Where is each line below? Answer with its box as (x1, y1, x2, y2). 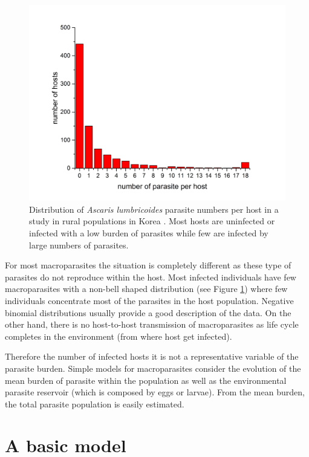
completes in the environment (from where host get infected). (5, 329, 232, 342)
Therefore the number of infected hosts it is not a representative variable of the (5, 350, 299, 363)
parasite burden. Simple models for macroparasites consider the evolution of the (5, 361, 301, 374)
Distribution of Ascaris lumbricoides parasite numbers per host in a (29, 203, 279, 215)
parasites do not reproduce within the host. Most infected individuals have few (5, 270, 296, 283)
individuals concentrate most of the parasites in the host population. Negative (5, 294, 294, 306)
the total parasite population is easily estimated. (5, 397, 184, 410)
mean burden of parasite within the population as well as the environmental (5, 374, 287, 386)
